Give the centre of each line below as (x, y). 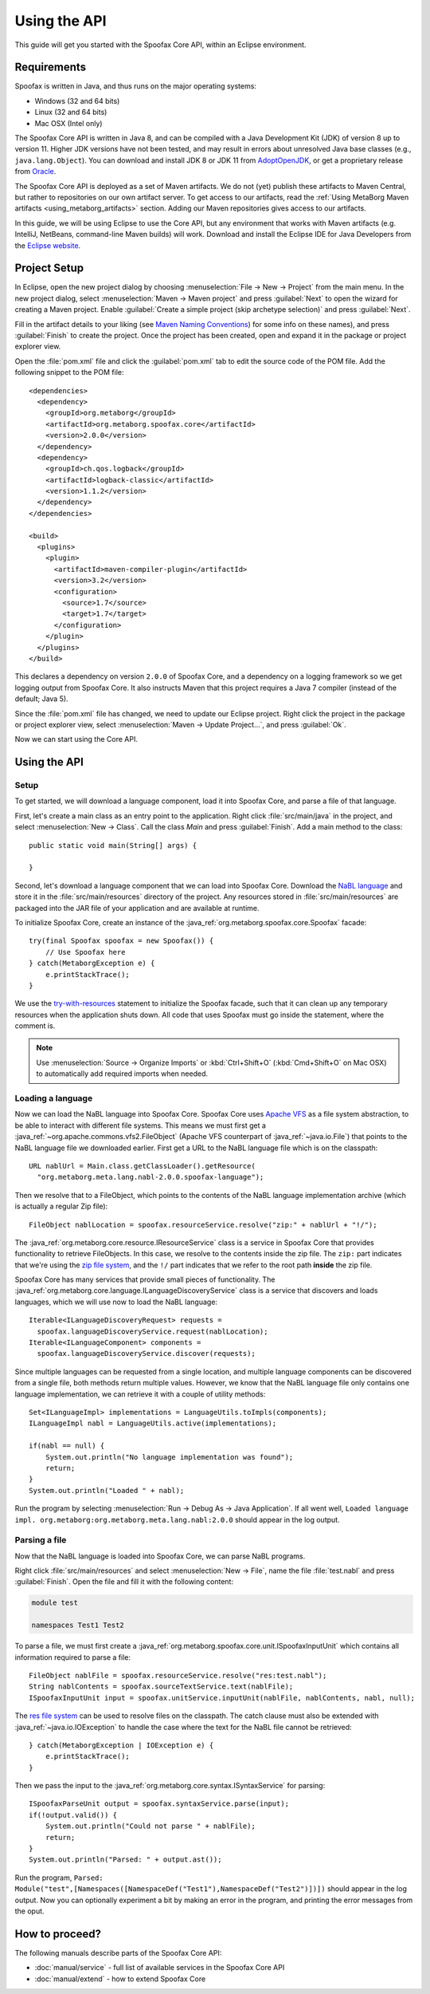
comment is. (35, 1026)
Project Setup (49, 268)
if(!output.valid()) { (73, 1815)
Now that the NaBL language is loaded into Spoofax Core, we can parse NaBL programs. (160, 1556)
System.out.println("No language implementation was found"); (169, 1457)
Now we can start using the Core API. (76, 739)
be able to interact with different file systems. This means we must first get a (141, 1125)
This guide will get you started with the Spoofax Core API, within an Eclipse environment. (160, 45)
